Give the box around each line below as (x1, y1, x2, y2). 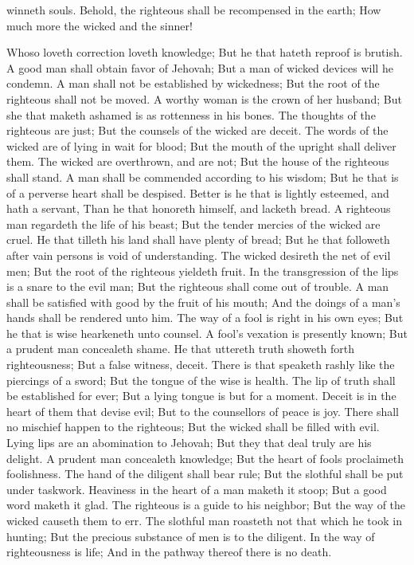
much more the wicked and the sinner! (6, 17, 193, 33)
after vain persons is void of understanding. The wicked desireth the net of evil (6, 246, 391, 263)
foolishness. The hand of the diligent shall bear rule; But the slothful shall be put (6, 465, 404, 482)
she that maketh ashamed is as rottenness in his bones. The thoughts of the (6, 106, 376, 123)
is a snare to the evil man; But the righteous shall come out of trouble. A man (6, 278, 389, 295)
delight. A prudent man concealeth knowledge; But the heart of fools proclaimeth (6, 449, 404, 466)
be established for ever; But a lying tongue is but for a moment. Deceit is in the (6, 387, 396, 404)
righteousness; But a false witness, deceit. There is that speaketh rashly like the (6, 356, 395, 373)
